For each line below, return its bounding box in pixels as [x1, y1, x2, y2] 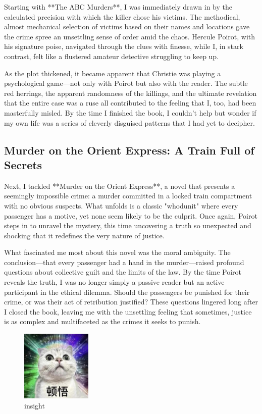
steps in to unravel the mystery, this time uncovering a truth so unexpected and [4, 220, 251, 231]
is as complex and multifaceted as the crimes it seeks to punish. [4, 316, 201, 327]
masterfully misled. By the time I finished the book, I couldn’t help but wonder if [4, 107, 256, 118]
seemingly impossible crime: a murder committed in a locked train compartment [4, 190, 252, 201]
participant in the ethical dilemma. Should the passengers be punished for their [4, 286, 250, 297]
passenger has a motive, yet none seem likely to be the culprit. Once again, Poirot [4, 210, 257, 221]
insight [24, 400, 45, 410]
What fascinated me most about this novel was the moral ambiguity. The [4, 247, 231, 257]
